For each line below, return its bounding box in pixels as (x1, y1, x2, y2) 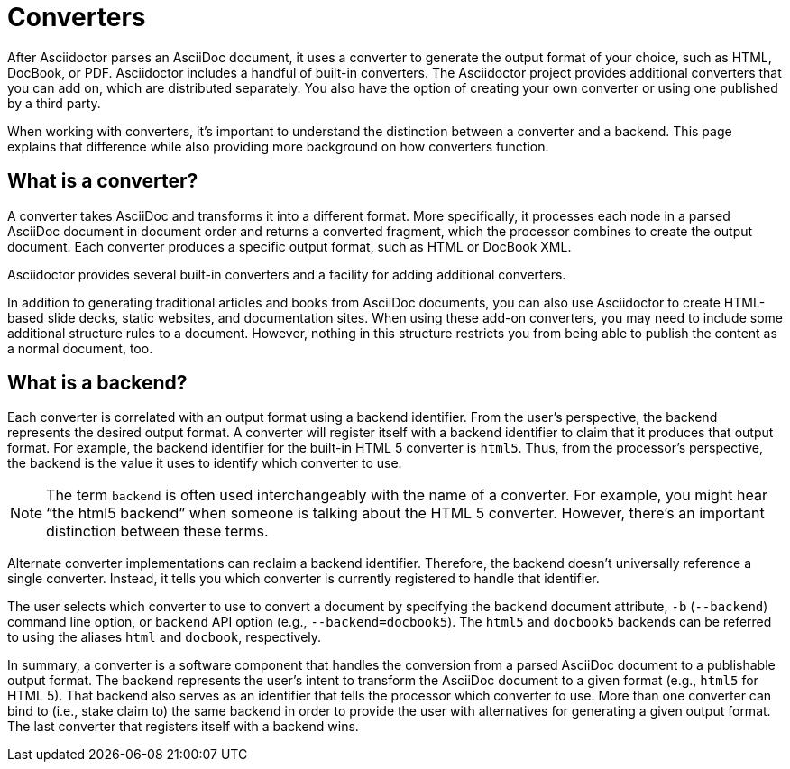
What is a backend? (7, 371, 188, 395)
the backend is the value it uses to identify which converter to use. (7, 455, 402, 471)
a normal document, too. (7, 340, 153, 356)
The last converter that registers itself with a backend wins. (7, 719, 359, 735)
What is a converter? (7, 169, 198, 193)
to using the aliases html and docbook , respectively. (7, 629, 322, 645)
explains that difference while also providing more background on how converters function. (7, 138, 549, 154)
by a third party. (7, 95, 101, 111)
